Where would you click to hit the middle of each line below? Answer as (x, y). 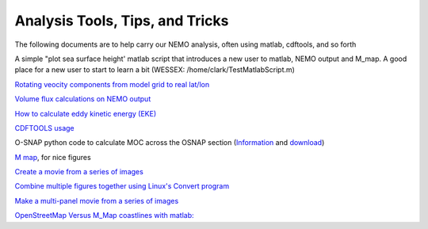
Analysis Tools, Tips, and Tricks (122, 21)
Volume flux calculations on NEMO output (83, 99)
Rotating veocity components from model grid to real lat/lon (112, 84)
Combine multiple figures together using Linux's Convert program (122, 186)
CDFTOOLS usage (44, 128)
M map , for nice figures (53, 157)
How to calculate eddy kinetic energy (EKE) (86, 113)
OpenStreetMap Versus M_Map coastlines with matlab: (104, 216)
